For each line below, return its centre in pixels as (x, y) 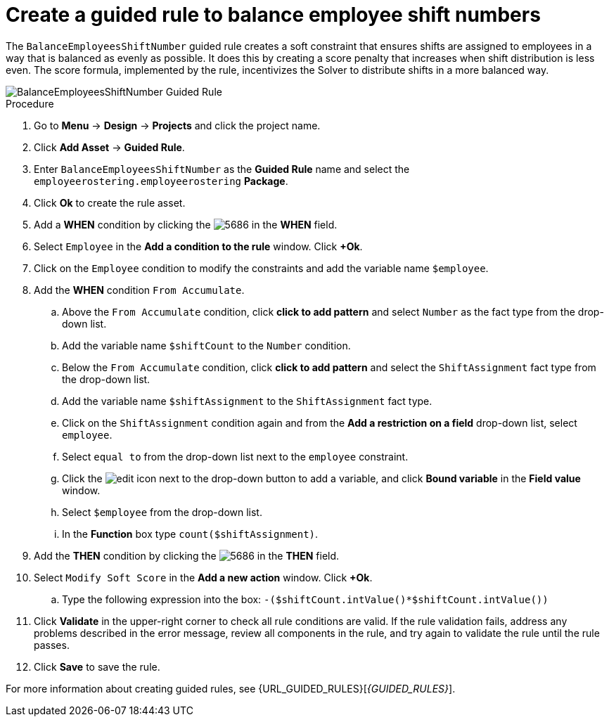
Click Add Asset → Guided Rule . (109, 147)
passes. (52, 645)
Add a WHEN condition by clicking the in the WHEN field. (186, 224)
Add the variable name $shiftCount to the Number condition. (206, 345)
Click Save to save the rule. (97, 666)
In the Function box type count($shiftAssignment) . (190, 534)
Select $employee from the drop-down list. (162, 512)
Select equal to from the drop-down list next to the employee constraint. (235, 456)
